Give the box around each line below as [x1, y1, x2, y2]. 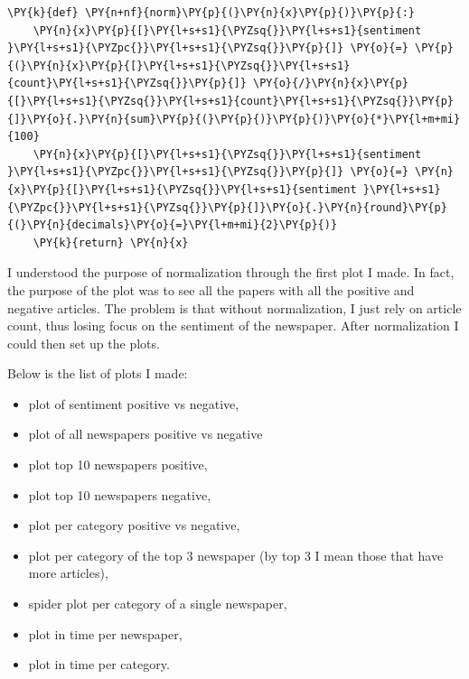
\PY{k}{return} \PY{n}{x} [33, 236, 189, 249]
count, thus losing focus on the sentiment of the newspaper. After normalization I [7, 316, 459, 335]
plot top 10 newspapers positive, [28, 455, 208, 474]
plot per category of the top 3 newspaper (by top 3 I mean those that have [28, 545, 444, 564]
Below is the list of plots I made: [7, 364, 188, 383]
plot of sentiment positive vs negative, [28, 394, 239, 413]
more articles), [28, 563, 108, 582]
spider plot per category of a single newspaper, [28, 594, 287, 613]
